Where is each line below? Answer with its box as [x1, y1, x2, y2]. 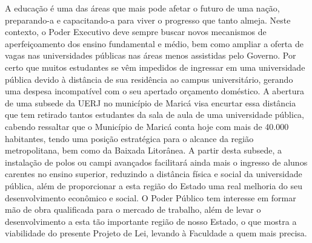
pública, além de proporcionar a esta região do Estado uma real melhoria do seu [5, 179, 303, 192]
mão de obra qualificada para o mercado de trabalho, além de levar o [5, 203, 261, 216]
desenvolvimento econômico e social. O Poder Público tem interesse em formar [5, 191, 296, 204]
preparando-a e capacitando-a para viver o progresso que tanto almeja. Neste [5, 13, 291, 26]
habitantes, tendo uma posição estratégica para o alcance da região [5, 132, 254, 144]
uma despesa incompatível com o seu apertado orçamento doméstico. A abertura [5, 85, 304, 97]
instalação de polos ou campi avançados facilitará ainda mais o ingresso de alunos [5, 155, 308, 168]
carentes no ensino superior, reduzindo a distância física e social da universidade [5, 167, 302, 180]
